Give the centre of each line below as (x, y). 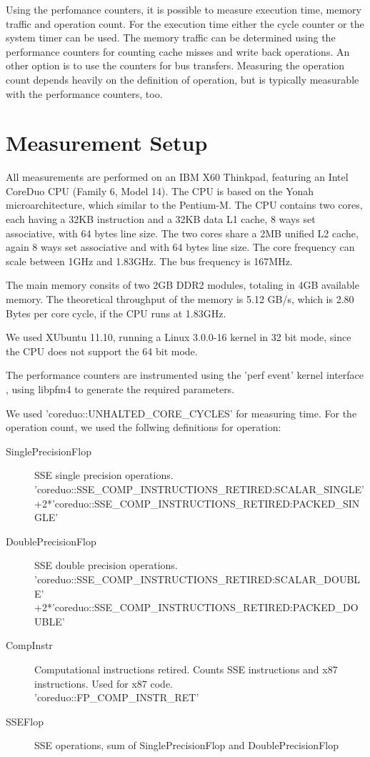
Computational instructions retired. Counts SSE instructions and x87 (186, 669)
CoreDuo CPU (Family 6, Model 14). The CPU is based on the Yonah (160, 191)
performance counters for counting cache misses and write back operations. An (178, 51)
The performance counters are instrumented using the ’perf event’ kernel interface (185, 375)
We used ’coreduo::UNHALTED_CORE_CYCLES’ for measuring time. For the (181, 413)
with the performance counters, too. (84, 93)
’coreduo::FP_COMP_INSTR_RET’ (117, 697)
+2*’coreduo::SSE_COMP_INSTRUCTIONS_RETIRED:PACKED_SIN (197, 503)
